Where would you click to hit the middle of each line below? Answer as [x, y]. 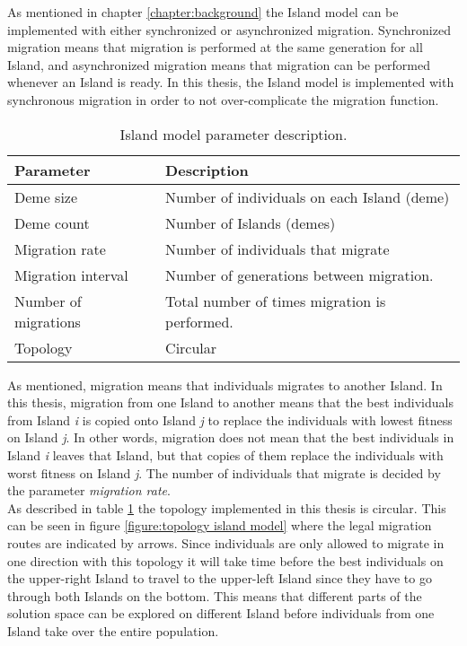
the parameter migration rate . [89, 490]
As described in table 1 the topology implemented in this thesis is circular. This [227, 507]
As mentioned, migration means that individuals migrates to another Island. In [225, 384]
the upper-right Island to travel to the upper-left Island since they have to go [220, 578]
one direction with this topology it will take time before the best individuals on [225, 560]
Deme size [46, 196]
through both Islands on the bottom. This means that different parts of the [215, 595]
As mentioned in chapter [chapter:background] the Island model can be [203, 12]
